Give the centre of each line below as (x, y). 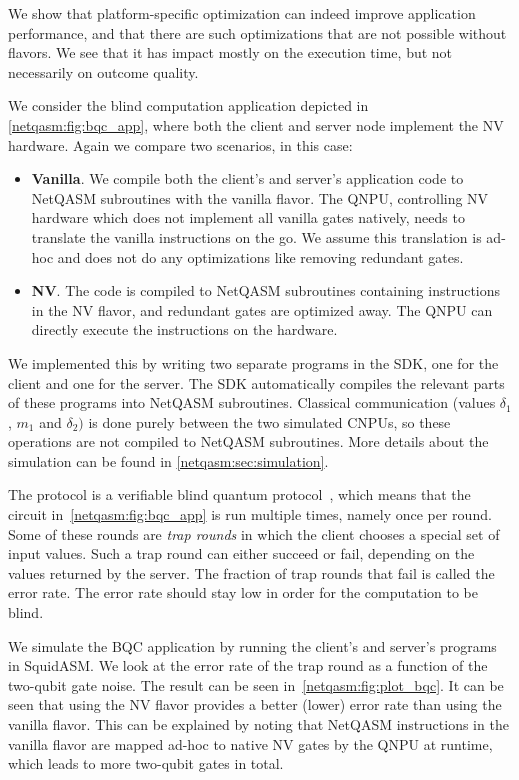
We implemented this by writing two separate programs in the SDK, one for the (253, 362)
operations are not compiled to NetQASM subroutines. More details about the (248, 441)
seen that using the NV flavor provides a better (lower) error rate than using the (255, 704)
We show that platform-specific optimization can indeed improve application (242, 13)
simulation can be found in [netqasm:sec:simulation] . (168, 460)
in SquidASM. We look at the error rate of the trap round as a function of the (248, 665)
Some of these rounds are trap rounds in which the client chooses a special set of (254, 533)
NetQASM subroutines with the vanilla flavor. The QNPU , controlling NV (260, 197)
